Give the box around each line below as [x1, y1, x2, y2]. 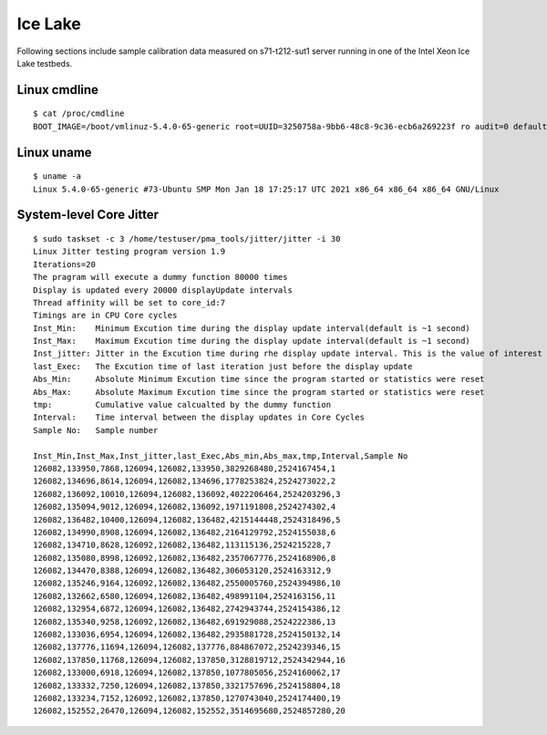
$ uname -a [33, 171, 82, 181]
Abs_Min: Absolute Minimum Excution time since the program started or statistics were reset [33, 374, 485, 385]
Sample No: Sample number [33, 425, 159, 435]
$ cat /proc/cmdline [33, 109, 125, 119]
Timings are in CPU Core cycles [33, 310, 178, 321]
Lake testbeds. [16, 57, 73, 68]
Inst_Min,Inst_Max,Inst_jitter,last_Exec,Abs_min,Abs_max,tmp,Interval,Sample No [33, 450, 408, 461]
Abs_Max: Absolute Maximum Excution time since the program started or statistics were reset [33, 387, 485, 397]
